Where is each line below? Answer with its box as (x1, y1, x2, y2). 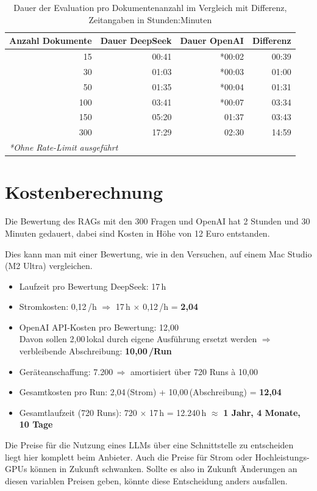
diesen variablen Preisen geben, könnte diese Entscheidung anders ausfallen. (5, 474, 288, 487)
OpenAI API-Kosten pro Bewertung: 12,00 (19, 320, 179, 333)
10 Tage (19, 418, 53, 431)
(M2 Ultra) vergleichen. (5, 259, 93, 272)
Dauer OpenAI (180, 34, 244, 47)
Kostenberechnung (5, 179, 163, 204)
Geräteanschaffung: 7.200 (19, 365, 113, 378)
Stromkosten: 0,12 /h (19, 300, 97, 313)
